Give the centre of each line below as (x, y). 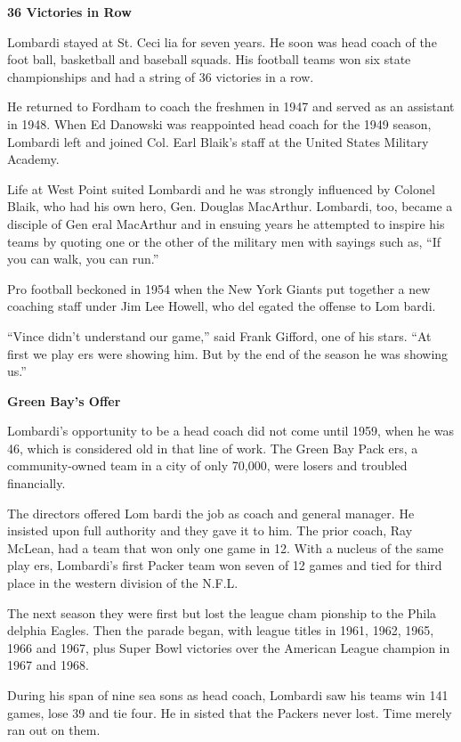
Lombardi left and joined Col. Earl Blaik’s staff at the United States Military (218, 141)
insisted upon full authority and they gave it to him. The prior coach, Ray (210, 530)
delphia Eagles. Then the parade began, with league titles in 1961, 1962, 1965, (221, 630)
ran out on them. (54, 730)
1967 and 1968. (48, 665)
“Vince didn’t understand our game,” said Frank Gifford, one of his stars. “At (219, 335)
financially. (36, 483)
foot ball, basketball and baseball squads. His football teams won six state (209, 59)
